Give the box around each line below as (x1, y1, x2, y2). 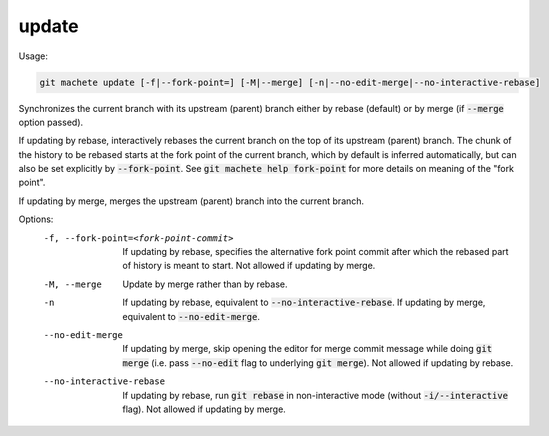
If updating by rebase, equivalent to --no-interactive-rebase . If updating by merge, (122, 296, 486, 309)
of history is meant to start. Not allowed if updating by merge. (122, 260, 376, 272)
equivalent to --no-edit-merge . (122, 310, 260, 322)
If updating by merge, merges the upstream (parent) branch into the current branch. (18, 195, 365, 207)
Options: (18, 213, 54, 225)
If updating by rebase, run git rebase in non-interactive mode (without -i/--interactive (122, 389, 509, 401)
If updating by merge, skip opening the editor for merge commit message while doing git (122, 343, 493, 355)
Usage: (18, 50, 49, 62)
